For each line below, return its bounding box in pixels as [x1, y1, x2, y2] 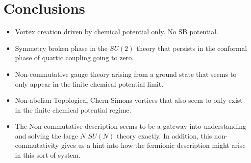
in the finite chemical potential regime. [15, 104, 131, 115]
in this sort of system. [15, 150, 81, 160]
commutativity [15, 140, 59, 150]
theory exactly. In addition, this [116, 130, 212, 140]
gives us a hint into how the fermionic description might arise [61, 140, 246, 150]
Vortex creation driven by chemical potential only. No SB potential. [15, 26, 218, 37]
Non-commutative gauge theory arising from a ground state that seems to [15, 69, 237, 79]
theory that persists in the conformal [136, 43, 247, 53]
